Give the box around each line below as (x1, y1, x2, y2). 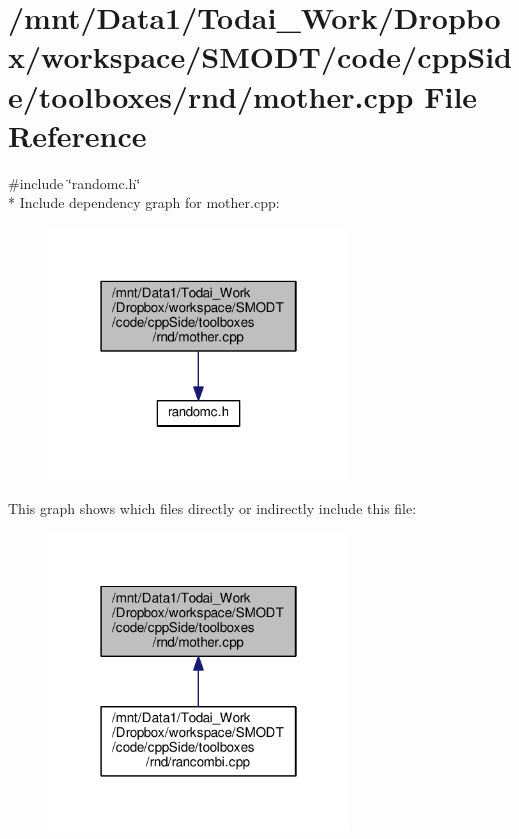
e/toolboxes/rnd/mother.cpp (8, 75, 414, 116)
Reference (8, 114, 147, 155)
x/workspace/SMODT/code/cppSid (8, 36, 512, 77)
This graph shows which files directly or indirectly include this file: (8, 497, 417, 518)
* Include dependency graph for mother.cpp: (8, 192, 280, 213)
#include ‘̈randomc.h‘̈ (8, 172, 141, 193)
